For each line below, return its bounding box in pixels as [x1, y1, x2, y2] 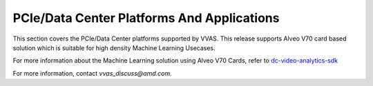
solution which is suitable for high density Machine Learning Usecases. [12, 43, 216, 52]
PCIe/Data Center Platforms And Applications [12, 10, 280, 25]
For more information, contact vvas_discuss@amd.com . [12, 69, 172, 77]
